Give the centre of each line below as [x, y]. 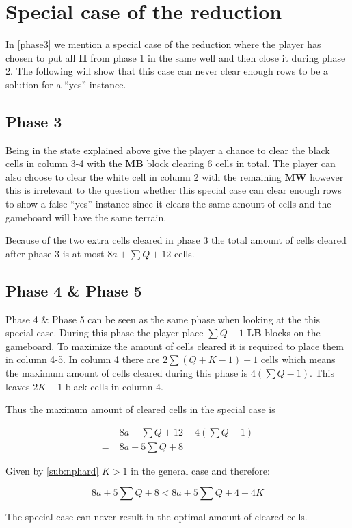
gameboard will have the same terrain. [86, 217]
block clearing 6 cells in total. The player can [241, 163]
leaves [18, 386]
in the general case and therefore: [200, 470]
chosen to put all [41, 57]
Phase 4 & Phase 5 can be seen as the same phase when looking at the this [163, 319]
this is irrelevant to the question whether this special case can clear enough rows [174, 190]
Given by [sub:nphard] [52, 470]
